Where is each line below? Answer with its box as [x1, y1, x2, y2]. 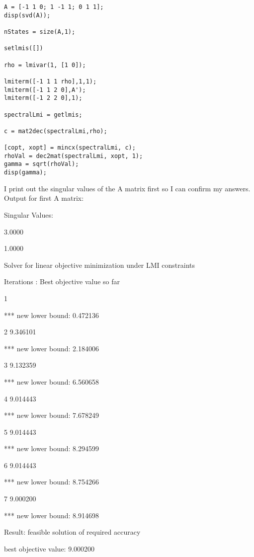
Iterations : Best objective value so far [4, 276, 120, 287]
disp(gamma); [4, 169, 47, 176]
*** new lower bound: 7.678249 [4, 410, 99, 420]
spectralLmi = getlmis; [4, 111, 83, 118]
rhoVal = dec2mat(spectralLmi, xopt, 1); [4, 152, 143, 159]
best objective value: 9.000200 [4, 543, 95, 554]
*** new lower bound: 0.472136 [4, 310, 99, 320]
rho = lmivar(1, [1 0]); [4, 61, 86, 69]
